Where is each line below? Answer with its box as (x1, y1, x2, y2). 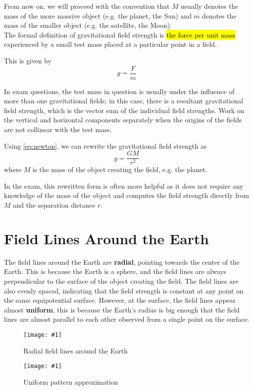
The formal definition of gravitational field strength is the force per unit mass (4, 29, 235, 39)
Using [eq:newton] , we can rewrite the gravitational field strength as (4, 140, 207, 151)
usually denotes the (180, 1, 238, 11)
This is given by (4, 55, 52, 65)
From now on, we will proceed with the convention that (4, 1, 170, 11)
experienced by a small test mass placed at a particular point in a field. (4, 39, 217, 49)
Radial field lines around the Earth (23, 345, 128, 355)
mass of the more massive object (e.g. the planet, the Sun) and (4, 10, 192, 20)
